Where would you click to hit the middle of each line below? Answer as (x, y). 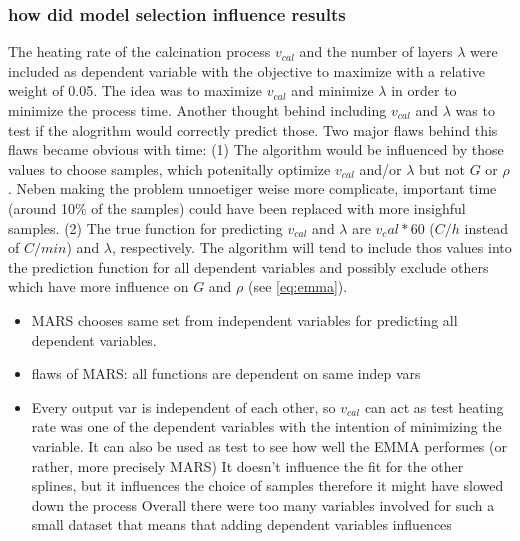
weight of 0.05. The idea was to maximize (135, 90)
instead (486, 227)
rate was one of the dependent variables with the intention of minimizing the (266, 426)
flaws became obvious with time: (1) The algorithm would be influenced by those (256, 149)
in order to (424, 90)
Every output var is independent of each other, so (183, 406)
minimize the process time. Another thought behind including (197, 110)
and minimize (332, 90)
